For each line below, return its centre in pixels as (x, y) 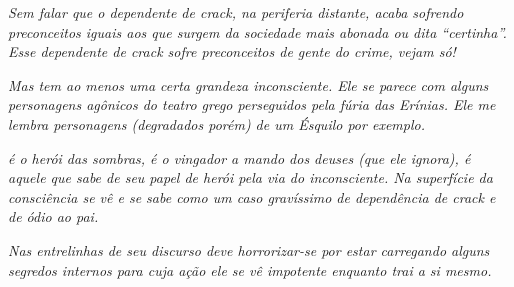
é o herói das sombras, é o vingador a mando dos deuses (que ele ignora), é (239, 157)
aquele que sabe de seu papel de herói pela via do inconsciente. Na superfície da (250, 177)
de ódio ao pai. (53, 216)
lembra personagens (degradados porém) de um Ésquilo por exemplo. (216, 123)
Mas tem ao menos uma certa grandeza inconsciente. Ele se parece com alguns (248, 84)
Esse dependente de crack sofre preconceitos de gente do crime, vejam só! (232, 51)
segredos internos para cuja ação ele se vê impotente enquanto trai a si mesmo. (250, 269)
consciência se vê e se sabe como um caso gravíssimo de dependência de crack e (252, 196)
